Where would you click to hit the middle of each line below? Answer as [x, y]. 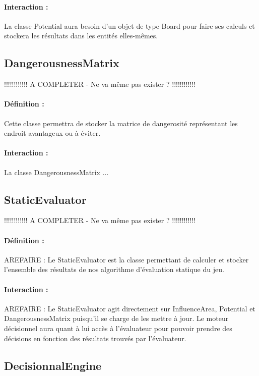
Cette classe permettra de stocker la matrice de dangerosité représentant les [121, 123]
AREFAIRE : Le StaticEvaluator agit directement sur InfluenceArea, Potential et [130, 308]
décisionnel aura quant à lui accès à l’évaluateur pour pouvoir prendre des [118, 328]
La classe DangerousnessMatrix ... [56, 172]
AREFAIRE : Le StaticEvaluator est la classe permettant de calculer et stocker [126, 259]
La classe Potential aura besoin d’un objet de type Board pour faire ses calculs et [129, 25]
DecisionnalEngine [53, 365]
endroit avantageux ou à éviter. [52, 133]
